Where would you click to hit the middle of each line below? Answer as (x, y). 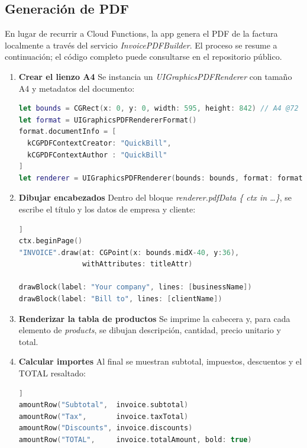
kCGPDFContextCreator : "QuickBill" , (99, 143)
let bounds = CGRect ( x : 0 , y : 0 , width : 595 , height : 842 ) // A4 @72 (159, 109)
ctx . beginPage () (51, 241)
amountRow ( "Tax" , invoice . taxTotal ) (104, 416)
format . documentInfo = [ (67, 132)
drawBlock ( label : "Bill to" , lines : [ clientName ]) (120, 299)
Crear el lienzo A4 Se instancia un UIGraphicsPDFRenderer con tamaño (155, 76)
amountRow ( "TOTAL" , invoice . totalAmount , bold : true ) (135, 440)
